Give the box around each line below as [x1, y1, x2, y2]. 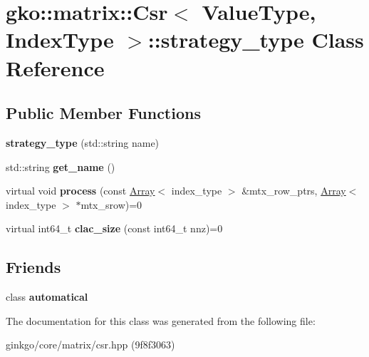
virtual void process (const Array [6, 183, 155, 198]
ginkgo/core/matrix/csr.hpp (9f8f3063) [6, 337, 175, 352]
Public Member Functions [6, 102, 201, 124]
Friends [6, 256, 61, 278]
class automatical [6, 289, 88, 304]
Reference [6, 53, 105, 82]
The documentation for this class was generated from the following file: [6, 313, 316, 328]
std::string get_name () [6, 159, 115, 174]
